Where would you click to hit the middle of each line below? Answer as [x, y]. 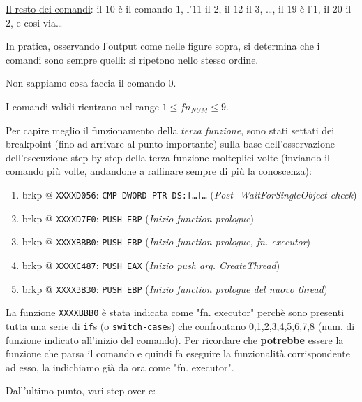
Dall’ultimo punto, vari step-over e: [81, 390]
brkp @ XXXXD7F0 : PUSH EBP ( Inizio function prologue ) [138, 218]
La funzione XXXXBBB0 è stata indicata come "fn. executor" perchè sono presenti [175, 312]
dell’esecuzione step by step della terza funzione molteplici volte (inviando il [168, 157]
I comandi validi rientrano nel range [82, 106]
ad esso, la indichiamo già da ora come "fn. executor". [120, 367]
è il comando [145, 8]
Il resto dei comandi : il [54, 8]
